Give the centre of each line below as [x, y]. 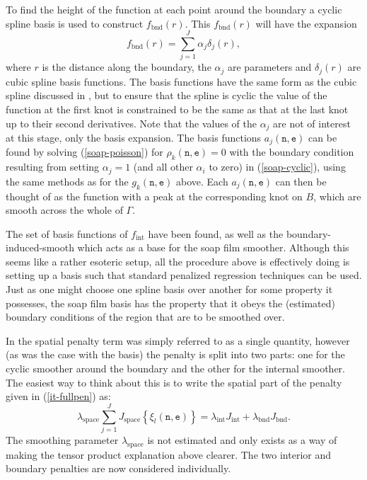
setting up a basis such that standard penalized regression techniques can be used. [184, 275]
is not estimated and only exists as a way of [242, 439]
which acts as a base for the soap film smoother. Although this [213, 247]
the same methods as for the [67, 181]
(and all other [163, 167]
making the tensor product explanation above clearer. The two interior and [168, 454]
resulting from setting [53, 167]
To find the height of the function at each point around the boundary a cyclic [174, 9]
